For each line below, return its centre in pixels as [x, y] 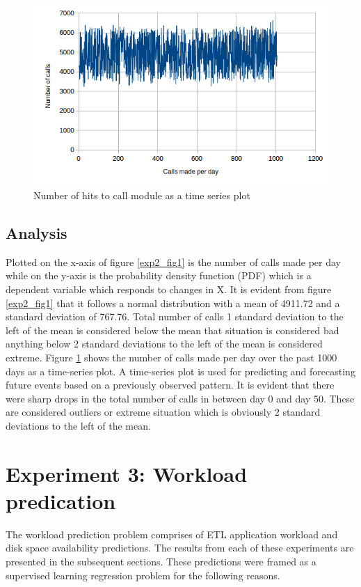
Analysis [37, 233]
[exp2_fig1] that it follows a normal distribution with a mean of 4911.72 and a [173, 303]
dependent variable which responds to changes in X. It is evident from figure [169, 289]
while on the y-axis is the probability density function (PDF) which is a [159, 275]
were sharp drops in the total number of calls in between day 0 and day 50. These [180, 398]
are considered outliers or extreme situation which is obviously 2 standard [163, 412]
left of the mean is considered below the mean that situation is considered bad [173, 330]
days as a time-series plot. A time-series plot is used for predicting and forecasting [180, 371]
